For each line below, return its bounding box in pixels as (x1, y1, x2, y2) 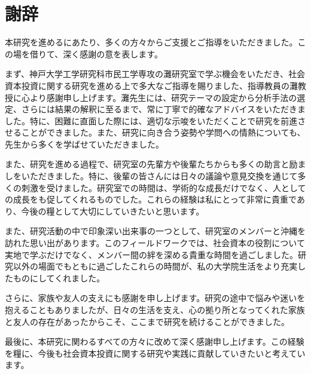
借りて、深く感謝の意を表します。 (29, 47, 163, 60)
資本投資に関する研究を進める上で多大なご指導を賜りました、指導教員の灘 (5, 79, 298, 91)
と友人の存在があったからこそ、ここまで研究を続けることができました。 (5, 315, 289, 327)
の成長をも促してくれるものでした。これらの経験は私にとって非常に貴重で (5, 193, 297, 206)
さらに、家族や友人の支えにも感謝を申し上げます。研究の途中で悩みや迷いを (5, 292, 306, 304)
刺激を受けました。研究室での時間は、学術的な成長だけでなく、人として (21, 181, 306, 194)
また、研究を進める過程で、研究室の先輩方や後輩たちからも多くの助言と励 (5, 158, 298, 170)
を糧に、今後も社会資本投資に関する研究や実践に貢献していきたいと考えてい (5, 347, 306, 359)
